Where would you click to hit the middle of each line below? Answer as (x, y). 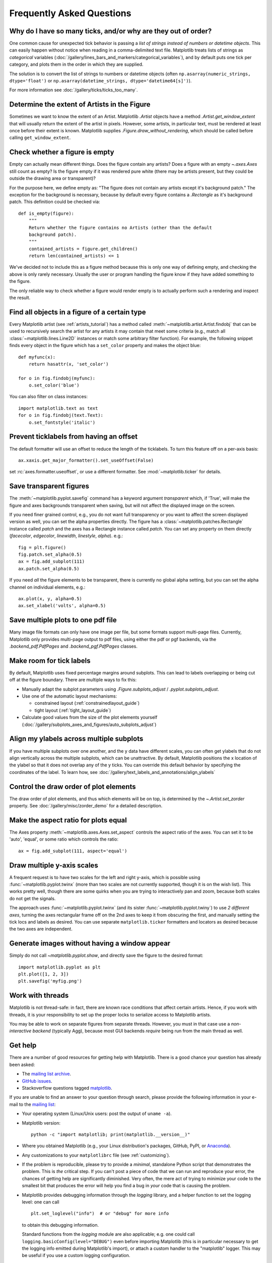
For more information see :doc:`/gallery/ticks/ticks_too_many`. (74, 90)
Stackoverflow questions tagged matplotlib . (67, 1088)
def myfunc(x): (37, 357)
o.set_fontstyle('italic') (62, 422)
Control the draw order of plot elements (73, 786)
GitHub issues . (37, 1081)
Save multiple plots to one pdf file (63, 620)
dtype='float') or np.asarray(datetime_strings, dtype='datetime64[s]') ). (100, 81)
